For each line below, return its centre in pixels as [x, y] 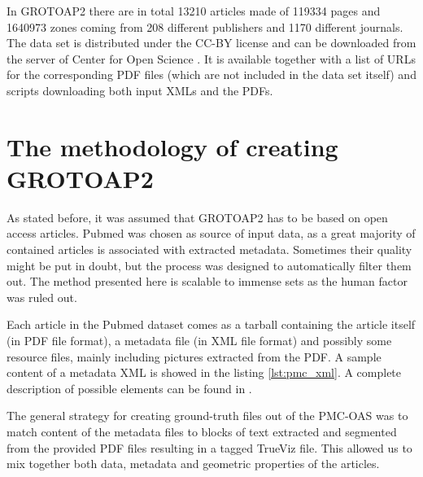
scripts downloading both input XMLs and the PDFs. [140, 90]
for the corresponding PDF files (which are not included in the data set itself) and [211, 74]
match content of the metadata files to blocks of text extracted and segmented [202, 431]
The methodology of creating [172, 146]
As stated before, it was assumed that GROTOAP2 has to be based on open [197, 217]
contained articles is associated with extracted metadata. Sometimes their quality [209, 249]
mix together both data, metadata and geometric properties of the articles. [193, 464]
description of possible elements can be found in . [129, 388]
